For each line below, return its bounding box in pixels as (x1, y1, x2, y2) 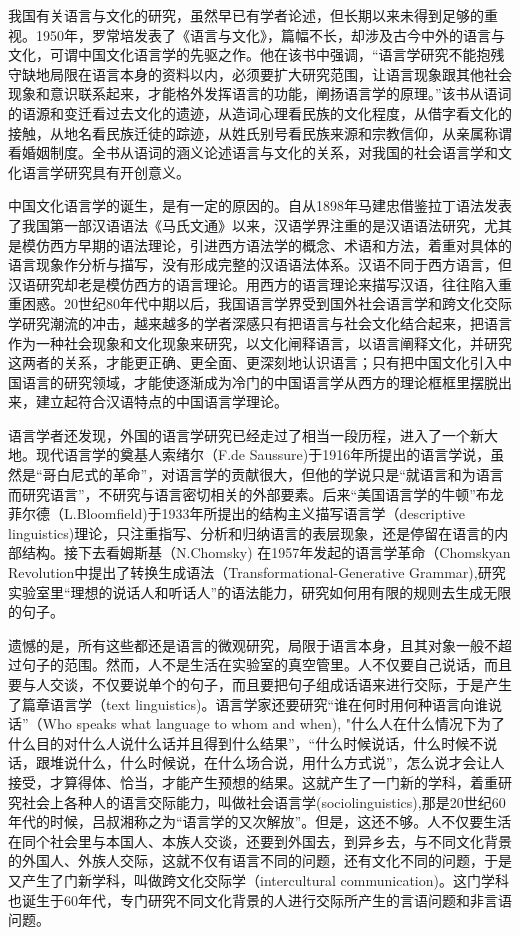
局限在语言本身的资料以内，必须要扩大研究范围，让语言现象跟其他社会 (49, 63, 512, 84)
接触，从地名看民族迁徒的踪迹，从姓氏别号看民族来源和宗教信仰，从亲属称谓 (8, 122, 512, 143)
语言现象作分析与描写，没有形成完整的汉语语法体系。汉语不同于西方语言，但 (8, 254, 512, 275)
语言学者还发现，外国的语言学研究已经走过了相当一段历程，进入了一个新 (8, 424, 484, 445)
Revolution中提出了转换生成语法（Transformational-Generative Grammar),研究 (8, 562, 506, 583)
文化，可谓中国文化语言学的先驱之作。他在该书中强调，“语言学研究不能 (8, 44, 477, 65)
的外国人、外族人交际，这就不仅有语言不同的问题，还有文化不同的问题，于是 (8, 850, 512, 871)
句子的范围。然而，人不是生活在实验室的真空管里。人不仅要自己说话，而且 (21, 654, 512, 675)
